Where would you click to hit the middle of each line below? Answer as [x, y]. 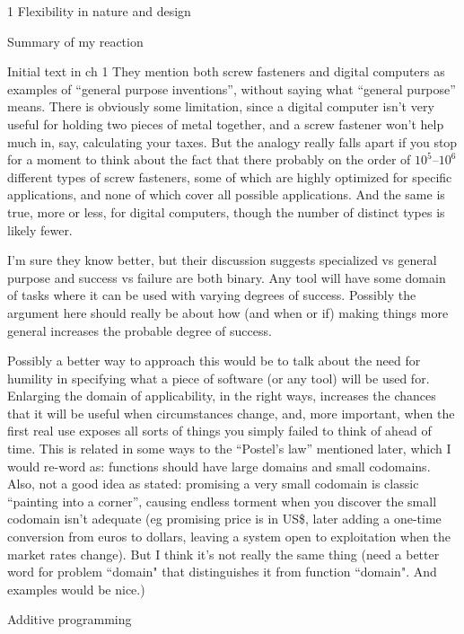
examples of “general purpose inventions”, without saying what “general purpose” [232, 88]
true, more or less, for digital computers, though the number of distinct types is [226, 211]
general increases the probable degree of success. [140, 330]
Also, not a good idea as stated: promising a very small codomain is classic [213, 484]
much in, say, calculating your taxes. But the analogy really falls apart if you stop [232, 141]
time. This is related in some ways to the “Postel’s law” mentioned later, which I [229, 449]
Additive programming [70, 619]
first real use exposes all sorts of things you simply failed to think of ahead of [219, 431]
